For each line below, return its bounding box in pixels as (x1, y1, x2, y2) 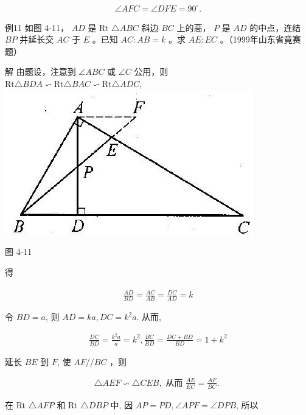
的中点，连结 (249, 21, 301, 33)
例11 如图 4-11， (5, 21, 69, 33)
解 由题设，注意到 (5, 65, 76, 78)
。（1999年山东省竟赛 (220, 33, 301, 46)
